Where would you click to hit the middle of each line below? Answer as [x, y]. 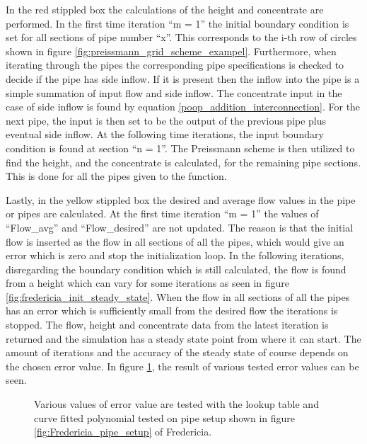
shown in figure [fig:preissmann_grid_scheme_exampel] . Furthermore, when [171, 51]
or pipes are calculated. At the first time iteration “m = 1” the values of [162, 214]
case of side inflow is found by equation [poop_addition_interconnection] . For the [183, 107]
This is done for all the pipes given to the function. [116, 176]
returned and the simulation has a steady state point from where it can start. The [183, 338]
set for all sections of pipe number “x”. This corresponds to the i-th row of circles [181, 37]
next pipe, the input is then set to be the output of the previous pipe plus [166, 120]
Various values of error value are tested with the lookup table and [176, 404]
